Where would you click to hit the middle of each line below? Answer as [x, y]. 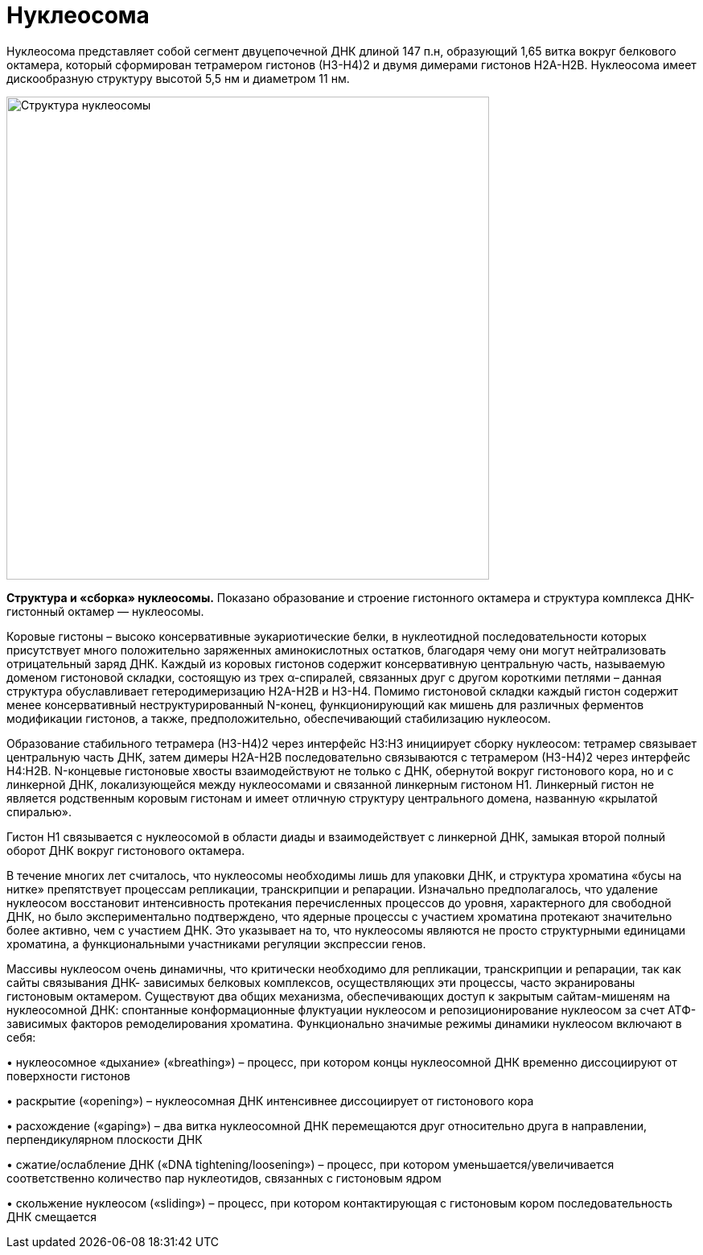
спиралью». [39, 811]
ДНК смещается [51, 1216]
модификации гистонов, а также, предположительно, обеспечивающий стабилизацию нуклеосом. [279, 718]
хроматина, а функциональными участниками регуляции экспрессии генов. [216, 943]
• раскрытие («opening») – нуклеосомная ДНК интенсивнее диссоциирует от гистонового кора [270, 1100]
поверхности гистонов [69, 1075]
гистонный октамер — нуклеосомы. [105, 611]
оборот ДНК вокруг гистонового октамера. [126, 850]
